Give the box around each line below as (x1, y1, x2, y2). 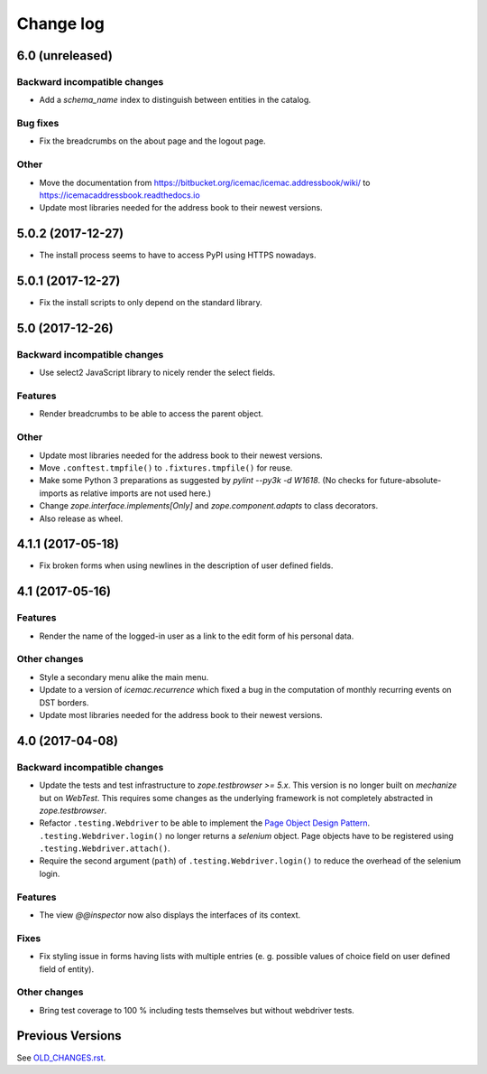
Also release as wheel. (39, 513, 124, 524)
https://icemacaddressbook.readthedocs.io (39, 190, 200, 201)
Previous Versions (16, 1028, 122, 1043)
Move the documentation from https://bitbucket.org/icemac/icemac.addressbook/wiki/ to (39, 177, 371, 188)
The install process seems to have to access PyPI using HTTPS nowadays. (39, 249, 317, 261)
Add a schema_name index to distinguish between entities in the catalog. (39, 95, 311, 106)
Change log (16, 14, 106, 33)
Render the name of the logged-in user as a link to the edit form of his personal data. (39, 630, 354, 641)
